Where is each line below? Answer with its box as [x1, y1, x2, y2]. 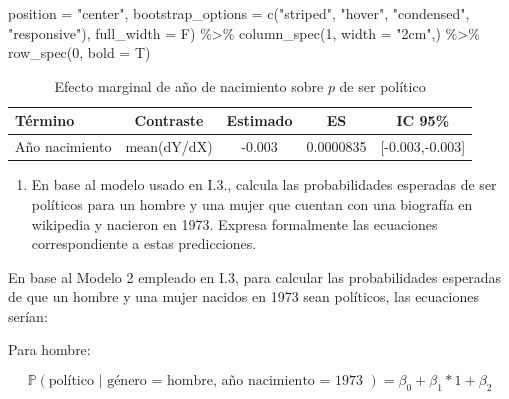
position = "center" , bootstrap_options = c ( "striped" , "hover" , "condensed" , [8, 3, 470, 23]
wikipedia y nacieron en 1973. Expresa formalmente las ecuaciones [31, 213, 438, 234]
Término [15, 110, 75, 131]
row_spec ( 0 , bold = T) [8, 42, 151, 63]
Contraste [134, 110, 204, 131]
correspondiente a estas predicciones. [31, 233, 257, 254]
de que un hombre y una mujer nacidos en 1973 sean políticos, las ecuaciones [8, 286, 479, 307]
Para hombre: [8, 339, 91, 360]
